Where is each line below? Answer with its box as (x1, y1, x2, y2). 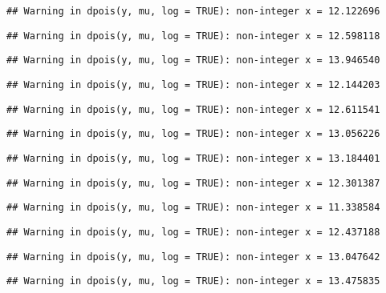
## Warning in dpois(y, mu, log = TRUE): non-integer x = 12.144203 (6, 78, 380, 90)
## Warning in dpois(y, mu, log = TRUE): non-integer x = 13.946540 (6, 54, 380, 66)
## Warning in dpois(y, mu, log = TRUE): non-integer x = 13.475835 (6, 275, 380, 287)
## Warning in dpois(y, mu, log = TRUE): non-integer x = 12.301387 (6, 177, 380, 189)
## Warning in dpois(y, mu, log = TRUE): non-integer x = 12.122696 (6, 6, 380, 17)
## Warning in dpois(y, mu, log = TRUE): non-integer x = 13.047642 (6, 251, 380, 263)
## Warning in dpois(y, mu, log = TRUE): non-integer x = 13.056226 (6, 128, 380, 140)
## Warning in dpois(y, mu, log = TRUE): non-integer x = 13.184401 (6, 152, 380, 164)
